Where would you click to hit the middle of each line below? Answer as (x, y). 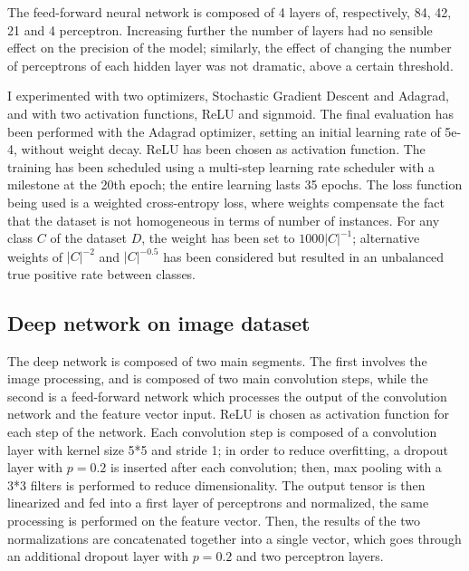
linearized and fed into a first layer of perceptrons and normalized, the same (218, 503)
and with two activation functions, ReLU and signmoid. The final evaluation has (230, 113)
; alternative (386, 238)
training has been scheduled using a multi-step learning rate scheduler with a (221, 166)
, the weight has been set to (218, 238)
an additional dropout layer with (98, 556)
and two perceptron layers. (310, 556)
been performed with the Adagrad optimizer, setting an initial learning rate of (224, 131)
